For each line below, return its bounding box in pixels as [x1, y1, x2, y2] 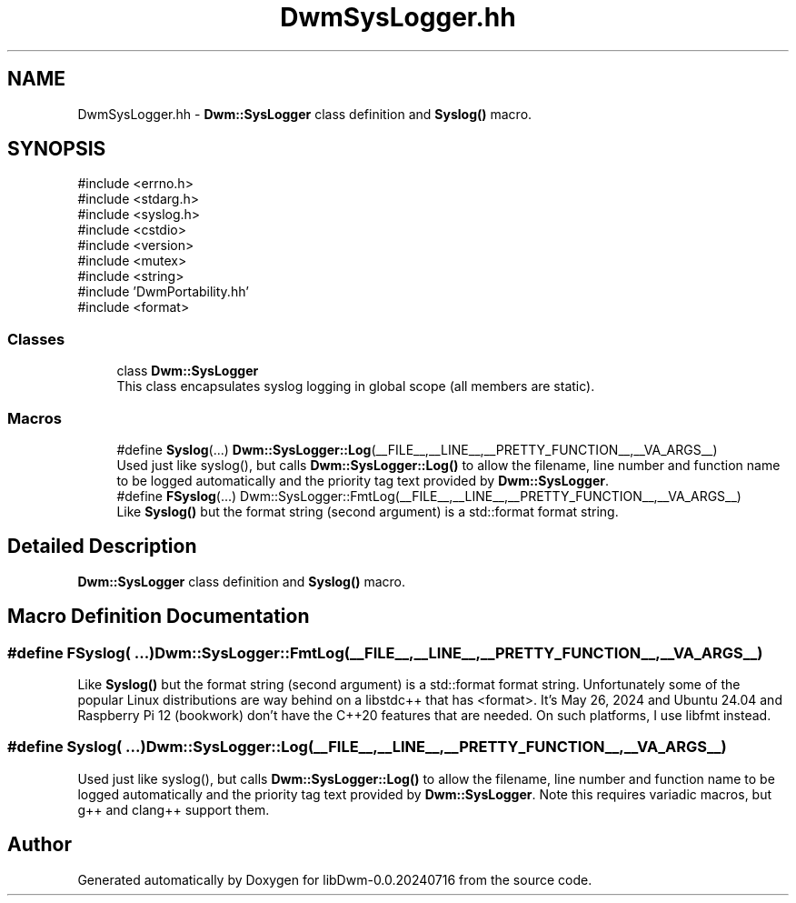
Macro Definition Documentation [7, 605, 310, 628]
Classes [7, 329, 65, 348]
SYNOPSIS [7, 137, 106, 161]
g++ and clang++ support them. [77, 801, 270, 818]
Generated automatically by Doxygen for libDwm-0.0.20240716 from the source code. [77, 871, 592, 888]
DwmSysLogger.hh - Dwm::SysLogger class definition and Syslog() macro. [77, 105, 532, 122]
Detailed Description [7, 535, 197, 558]
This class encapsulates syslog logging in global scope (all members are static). [116, 378, 595, 395]
